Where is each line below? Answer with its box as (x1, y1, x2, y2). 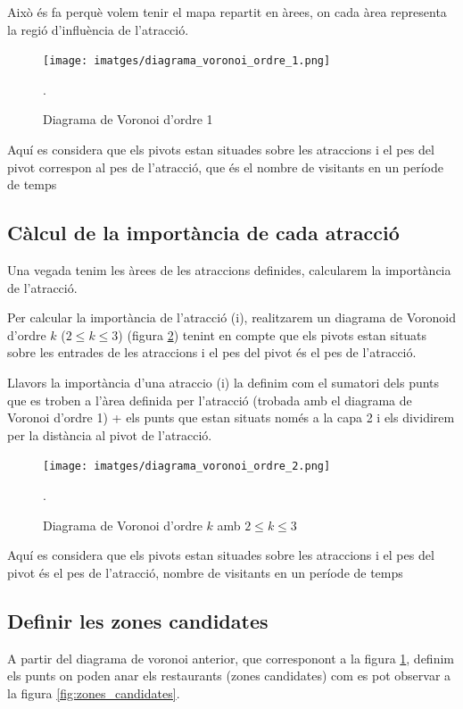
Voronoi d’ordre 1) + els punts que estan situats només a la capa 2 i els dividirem (7, 408, 455, 427)
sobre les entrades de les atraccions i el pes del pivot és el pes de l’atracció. (7, 343, 417, 362)
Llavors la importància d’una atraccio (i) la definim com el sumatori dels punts (7, 372, 440, 391)
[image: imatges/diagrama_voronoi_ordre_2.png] (43, 460, 331, 473)
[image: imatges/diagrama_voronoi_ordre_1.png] (43, 54, 331, 68)
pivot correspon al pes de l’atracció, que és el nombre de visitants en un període (7, 157, 444, 176)
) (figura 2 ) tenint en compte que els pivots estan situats (118, 325, 427, 344)
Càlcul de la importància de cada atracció (7, 219, 400, 246)
